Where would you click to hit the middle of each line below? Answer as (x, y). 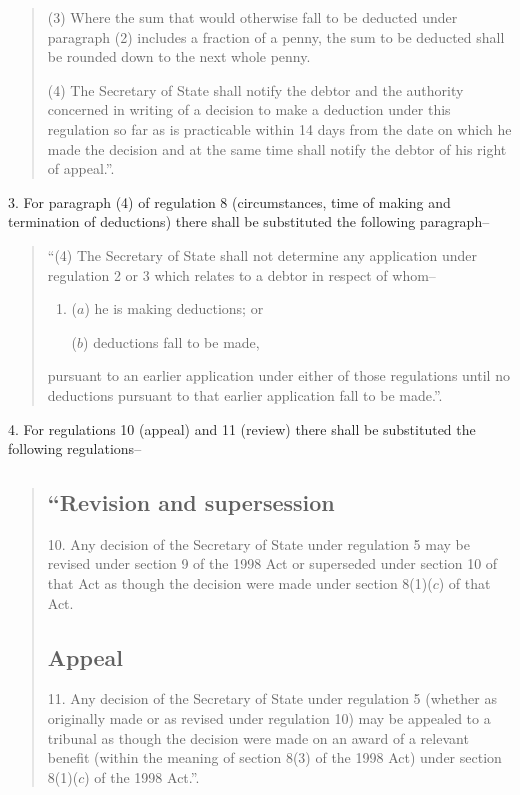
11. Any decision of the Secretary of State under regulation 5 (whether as (272, 698)
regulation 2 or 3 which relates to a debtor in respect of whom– (241, 274)
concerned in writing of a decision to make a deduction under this (249, 109)
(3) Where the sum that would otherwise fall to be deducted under (252, 17)
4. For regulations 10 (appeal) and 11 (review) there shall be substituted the (242, 428)
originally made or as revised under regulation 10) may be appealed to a (269, 718)
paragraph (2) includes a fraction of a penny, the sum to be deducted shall (276, 36)
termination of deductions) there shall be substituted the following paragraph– (249, 221)
